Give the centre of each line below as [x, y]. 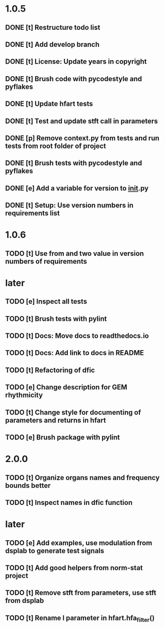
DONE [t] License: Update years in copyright [76, 62]
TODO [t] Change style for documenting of [73, 412]
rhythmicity [24, 395]
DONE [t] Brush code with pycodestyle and [74, 79]
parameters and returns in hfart [56, 420]
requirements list [32, 213]
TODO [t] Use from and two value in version [75, 253]
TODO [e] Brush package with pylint [63, 437]
